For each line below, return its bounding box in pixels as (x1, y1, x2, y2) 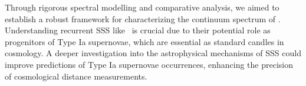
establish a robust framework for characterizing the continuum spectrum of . (5, 12, 281, 25)
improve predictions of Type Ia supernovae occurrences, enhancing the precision (5, 58, 293, 70)
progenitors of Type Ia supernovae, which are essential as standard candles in (5, 35, 284, 47)
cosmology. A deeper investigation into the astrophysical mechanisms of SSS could (5, 47, 301, 59)
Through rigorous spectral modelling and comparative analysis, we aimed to (5, 1, 279, 13)
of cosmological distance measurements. (5, 70, 147, 82)
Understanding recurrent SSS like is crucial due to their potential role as (5, 24, 271, 36)
